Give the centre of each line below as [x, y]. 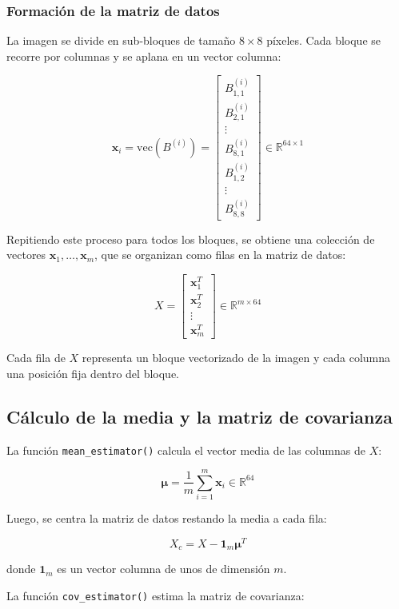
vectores [26, 255]
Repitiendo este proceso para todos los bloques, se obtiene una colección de [191, 239]
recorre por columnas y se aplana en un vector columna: [144, 56]
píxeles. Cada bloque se [324, 40]
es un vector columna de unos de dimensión [164, 569]
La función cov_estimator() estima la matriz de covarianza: [156, 596]
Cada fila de [36, 358]
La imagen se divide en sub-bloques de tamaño [121, 40]
